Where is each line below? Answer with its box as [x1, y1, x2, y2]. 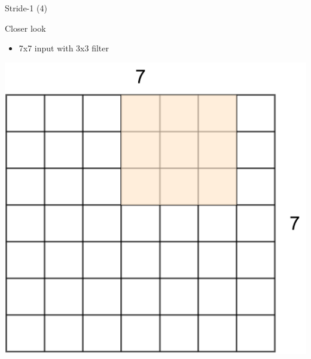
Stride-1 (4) [5, 2, 47, 14]
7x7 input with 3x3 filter [19, 42, 109, 54]
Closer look [5, 22, 46, 34]
